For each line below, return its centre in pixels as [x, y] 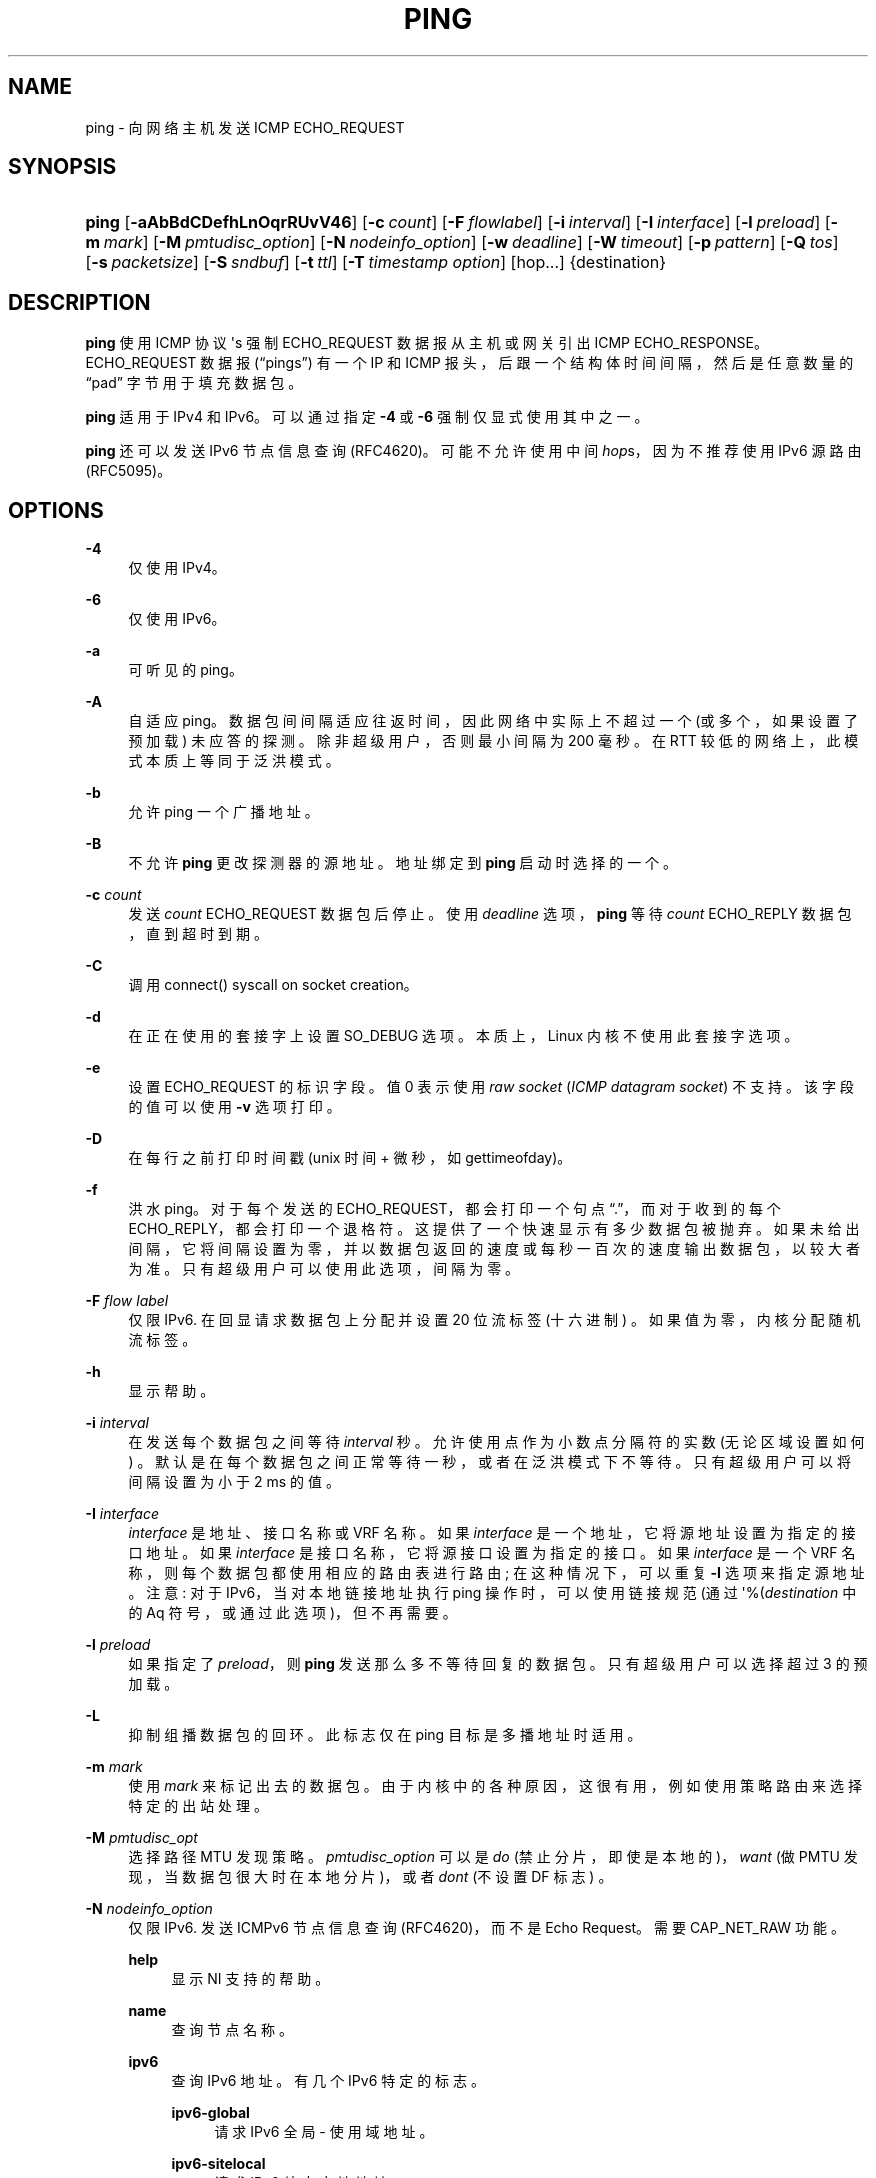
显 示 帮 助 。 [171, 1391]
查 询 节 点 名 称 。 [232, 2030]
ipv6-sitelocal [218, 2164]
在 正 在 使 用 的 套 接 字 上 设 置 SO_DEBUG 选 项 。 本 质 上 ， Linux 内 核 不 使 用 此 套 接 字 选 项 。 [463, 1036]
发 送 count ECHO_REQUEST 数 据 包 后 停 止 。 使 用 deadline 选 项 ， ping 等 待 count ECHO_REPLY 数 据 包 [490, 914]
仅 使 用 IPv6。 [177, 619]
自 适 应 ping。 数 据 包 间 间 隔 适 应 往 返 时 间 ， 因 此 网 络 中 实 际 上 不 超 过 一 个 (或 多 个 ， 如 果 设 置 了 [493, 721]
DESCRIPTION [79, 302]
